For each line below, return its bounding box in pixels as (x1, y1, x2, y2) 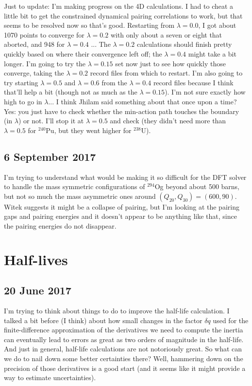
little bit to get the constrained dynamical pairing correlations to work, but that (4, 10, 243, 20)
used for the (213, 315, 249, 325)
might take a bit (188, 48, 236, 58)
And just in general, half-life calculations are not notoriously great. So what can (4, 344, 242, 354)
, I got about (198, 20, 236, 30)
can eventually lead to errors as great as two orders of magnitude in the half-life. (4, 334, 244, 344)
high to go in (4, 96, 42, 106)
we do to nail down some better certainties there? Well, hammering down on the (4, 353, 243, 364)
